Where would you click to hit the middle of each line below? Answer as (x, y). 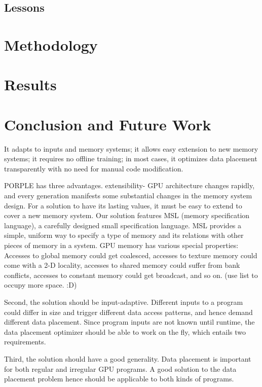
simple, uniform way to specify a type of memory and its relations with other (124, 235)
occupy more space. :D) (41, 285)
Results (30, 84)
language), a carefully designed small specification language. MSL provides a (123, 225)
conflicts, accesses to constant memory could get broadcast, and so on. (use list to (131, 275)
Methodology (51, 44)
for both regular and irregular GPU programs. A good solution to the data (120, 368)
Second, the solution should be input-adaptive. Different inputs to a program (124, 302)
